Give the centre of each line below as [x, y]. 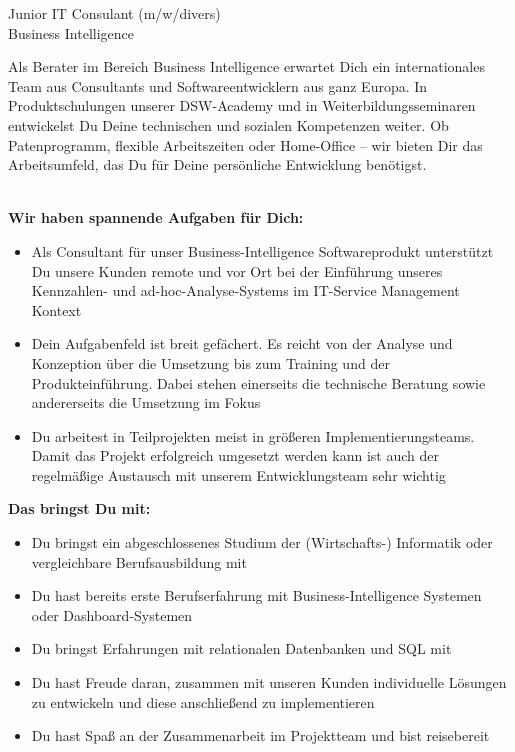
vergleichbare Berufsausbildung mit [139, 561]
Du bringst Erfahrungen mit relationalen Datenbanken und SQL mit [241, 648]
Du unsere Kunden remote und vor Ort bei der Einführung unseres [237, 270]
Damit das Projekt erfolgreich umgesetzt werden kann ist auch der [235, 455]
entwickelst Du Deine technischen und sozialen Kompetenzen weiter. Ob [228, 124]
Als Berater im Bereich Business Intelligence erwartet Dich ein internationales [246, 66]
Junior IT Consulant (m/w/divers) [114, 13]
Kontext [56, 309]
